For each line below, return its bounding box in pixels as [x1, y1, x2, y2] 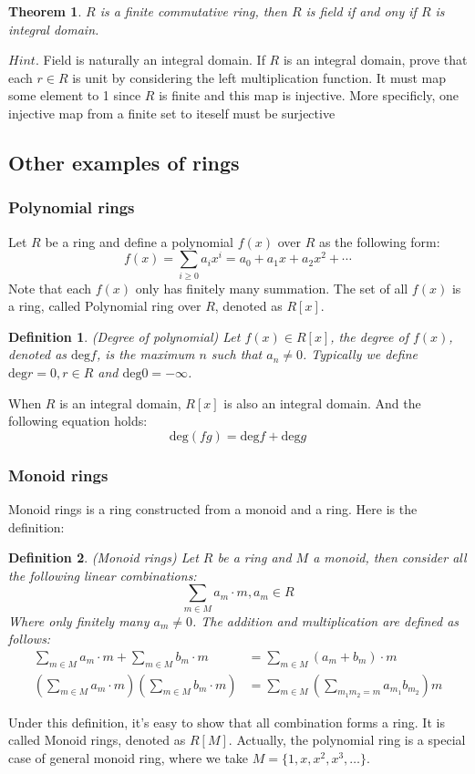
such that [211, 345, 263, 364]
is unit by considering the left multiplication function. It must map [72, 67, 447, 87]
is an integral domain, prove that [283, 50, 468, 69]
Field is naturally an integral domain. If [43, 50, 265, 69]
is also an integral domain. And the [223, 393, 421, 412]
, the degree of [330, 326, 408, 346]
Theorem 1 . [8, 2, 82, 20]
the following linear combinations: [8, 565, 197, 584]
